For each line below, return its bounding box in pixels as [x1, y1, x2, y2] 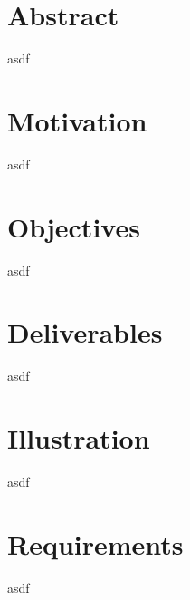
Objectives [7, 208, 140, 245]
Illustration [7, 420, 150, 457]
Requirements [7, 525, 184, 562]
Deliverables [7, 314, 163, 351]
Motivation [7, 102, 147, 139]
